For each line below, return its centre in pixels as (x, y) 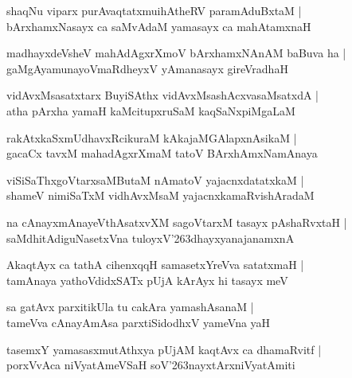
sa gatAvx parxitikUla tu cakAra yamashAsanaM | (130, 307)
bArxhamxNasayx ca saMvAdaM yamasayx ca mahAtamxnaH (159, 26)
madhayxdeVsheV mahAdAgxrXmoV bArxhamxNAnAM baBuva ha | (176, 53)
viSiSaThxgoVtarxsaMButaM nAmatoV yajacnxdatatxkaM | (155, 179)
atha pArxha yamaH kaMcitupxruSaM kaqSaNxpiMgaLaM (151, 110)
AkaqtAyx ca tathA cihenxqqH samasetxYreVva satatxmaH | (155, 265)
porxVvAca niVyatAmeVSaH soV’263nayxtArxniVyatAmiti (151, 365)
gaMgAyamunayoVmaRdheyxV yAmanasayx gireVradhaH (147, 68)
